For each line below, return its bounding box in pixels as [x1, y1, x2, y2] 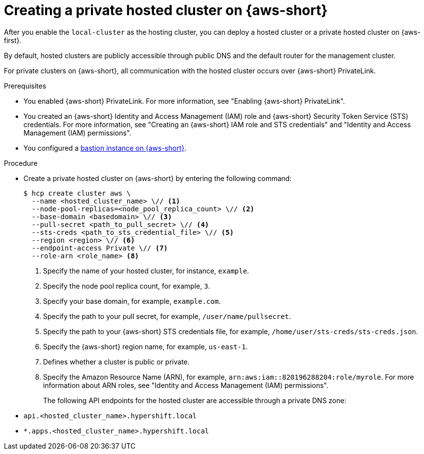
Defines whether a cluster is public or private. [43, 357, 190, 366]
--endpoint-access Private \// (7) [31, 244, 168, 252]
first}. [4, 36, 22, 45]
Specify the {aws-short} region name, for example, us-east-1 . [43, 342, 248, 351]
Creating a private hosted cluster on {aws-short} [4, 2, 328, 19]
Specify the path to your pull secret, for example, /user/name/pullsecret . [43, 312, 291, 320]
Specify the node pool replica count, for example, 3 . [43, 281, 210, 290]
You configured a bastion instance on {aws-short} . [23, 143, 186, 152]
